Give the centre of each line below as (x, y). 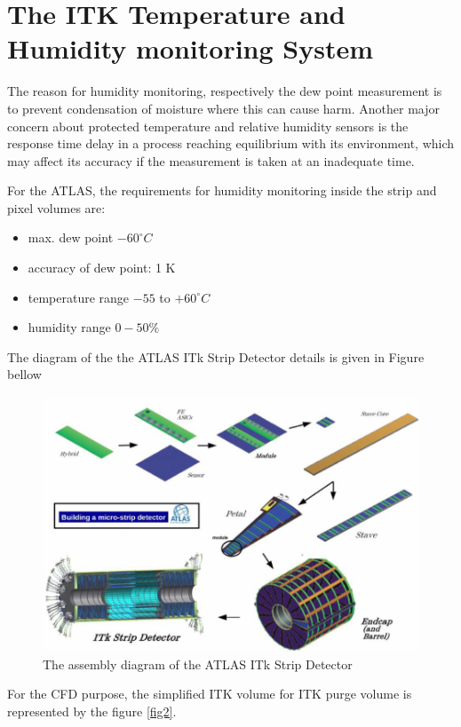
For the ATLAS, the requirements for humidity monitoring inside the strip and (222, 190)
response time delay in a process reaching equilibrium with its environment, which (231, 143)
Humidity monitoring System (190, 48)
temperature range (79, 297)
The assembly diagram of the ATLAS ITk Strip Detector (198, 664)
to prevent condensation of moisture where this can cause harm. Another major (224, 108)
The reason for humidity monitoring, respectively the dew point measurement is (225, 91)
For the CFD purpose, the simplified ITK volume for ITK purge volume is (210, 694)
